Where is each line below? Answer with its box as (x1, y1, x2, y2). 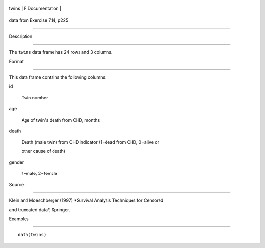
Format (9, 58, 24, 64)
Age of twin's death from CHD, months (21, 117, 100, 123)
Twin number (21, 95, 49, 100)
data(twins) (18, 232, 47, 238)
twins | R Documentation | (9, 5, 61, 11)
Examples (9, 216, 29, 222)
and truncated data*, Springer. (9, 206, 70, 213)
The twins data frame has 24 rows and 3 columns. (9, 50, 113, 55)
